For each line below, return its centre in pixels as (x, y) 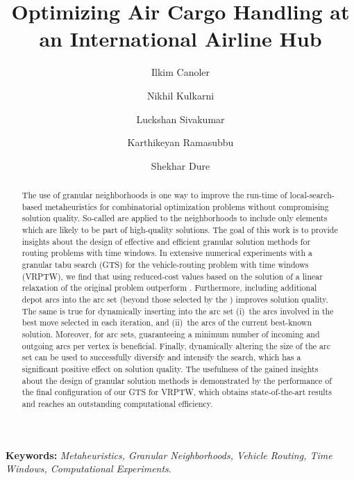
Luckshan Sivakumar (180, 119)
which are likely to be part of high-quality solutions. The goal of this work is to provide (180, 230)
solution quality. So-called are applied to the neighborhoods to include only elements (175, 218)
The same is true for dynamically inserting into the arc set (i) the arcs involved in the (178, 311)
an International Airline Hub (180, 39)
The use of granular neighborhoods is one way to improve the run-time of (154, 195)
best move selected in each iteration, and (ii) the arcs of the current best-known (167, 322)
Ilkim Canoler (180, 72)
